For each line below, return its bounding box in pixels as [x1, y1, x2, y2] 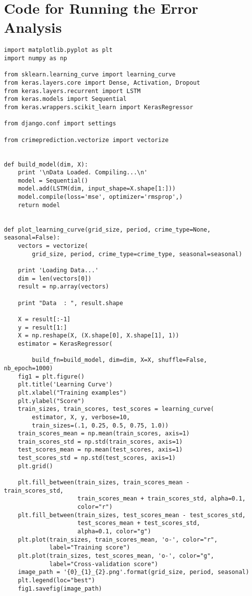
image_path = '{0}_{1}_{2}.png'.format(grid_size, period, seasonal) [18, 569, 250, 576]
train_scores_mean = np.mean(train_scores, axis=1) [18, 430, 190, 437]
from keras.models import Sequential [4, 95, 127, 103]
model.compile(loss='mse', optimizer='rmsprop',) [18, 193, 183, 201]
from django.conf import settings [4, 120, 116, 127]
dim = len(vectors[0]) [18, 275, 92, 282]
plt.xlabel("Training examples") [18, 389, 127, 396]
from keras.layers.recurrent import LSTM [4, 87, 141, 95]
